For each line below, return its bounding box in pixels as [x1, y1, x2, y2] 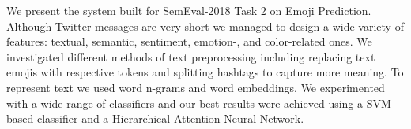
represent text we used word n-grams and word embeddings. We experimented [6, 79, 385, 95]
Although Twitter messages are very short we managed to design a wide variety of [6, 17, 404, 34]
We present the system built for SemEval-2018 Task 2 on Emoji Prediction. [6, 2, 371, 18]
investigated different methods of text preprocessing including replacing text [6, 48, 375, 64]
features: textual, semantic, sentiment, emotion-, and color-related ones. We [6, 33, 372, 50]
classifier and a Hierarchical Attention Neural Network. [36, 110, 304, 127]
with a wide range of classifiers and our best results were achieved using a [6, 94, 364, 111]
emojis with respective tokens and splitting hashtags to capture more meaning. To [6, 64, 404, 80]
